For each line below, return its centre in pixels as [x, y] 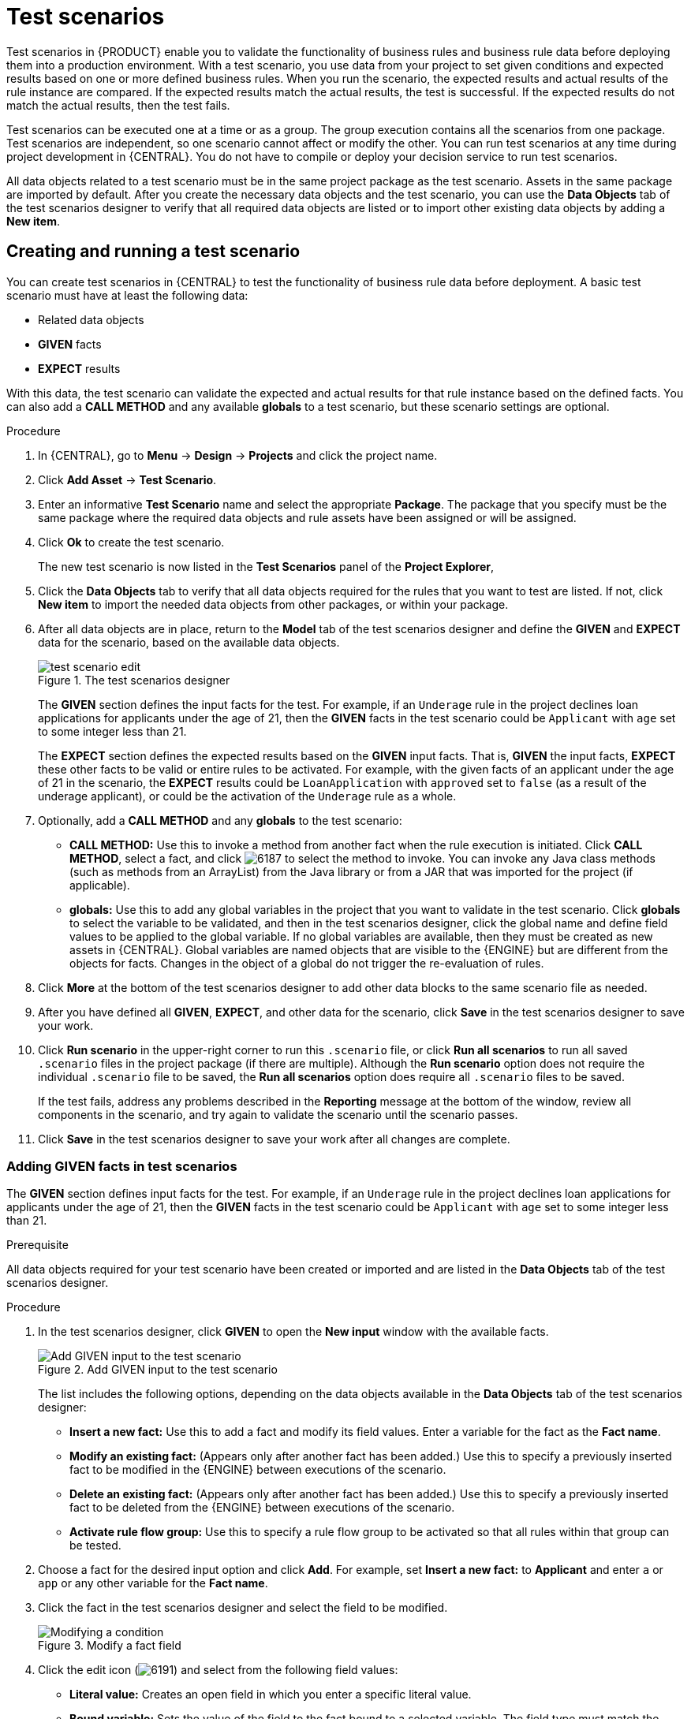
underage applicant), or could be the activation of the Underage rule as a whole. [247, 796]
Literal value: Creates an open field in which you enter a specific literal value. [271, 1695]
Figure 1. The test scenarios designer [134, 680]
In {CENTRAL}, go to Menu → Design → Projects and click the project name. [238, 455]
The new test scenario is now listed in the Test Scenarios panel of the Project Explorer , [266, 566]
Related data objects [91, 319]
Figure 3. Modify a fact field [110, 1646]
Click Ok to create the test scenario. [131, 542]
